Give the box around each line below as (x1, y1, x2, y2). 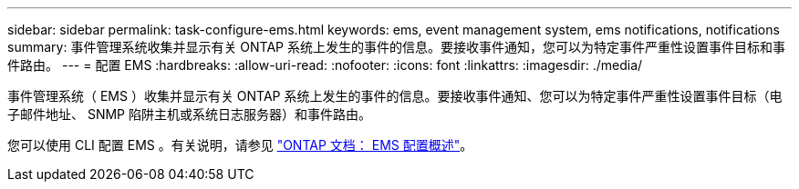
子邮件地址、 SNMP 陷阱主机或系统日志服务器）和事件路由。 (7, 106, 371, 122)
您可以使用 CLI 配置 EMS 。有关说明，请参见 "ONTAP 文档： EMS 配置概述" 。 (7, 137, 473, 153)
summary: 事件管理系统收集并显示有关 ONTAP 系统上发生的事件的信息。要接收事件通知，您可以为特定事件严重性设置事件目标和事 (7, 39, 785, 55)
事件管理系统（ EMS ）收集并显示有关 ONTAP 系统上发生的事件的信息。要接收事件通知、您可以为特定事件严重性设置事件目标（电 (7, 88, 783, 104)
